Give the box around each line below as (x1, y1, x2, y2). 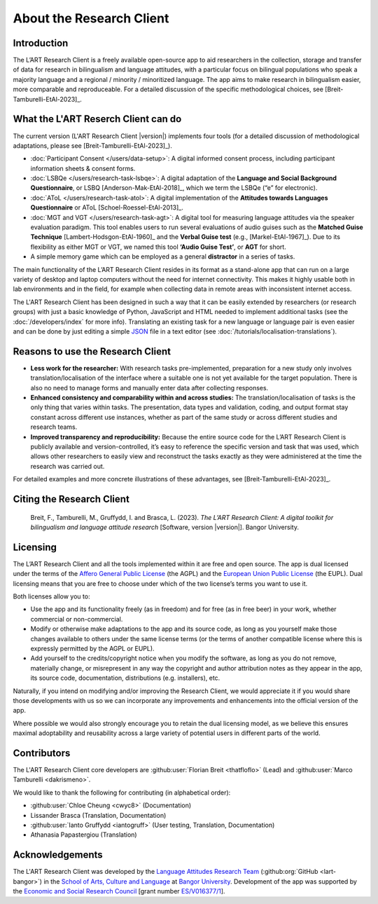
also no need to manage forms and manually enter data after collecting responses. (30, 383, 269, 392)
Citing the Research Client (13, 493, 129, 505)
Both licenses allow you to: (13, 592, 90, 601)
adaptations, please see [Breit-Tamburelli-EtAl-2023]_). (13, 141, 173, 150)
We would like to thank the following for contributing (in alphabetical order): (13, 788, 231, 797)
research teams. (30, 423, 78, 431)
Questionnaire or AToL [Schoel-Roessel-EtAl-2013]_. (30, 203, 183, 212)
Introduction (13, 37, 69, 49)
